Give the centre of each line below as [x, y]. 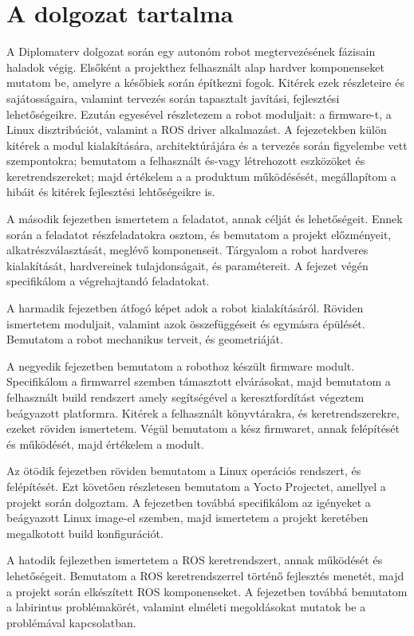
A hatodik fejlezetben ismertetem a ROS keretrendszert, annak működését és [195, 560]
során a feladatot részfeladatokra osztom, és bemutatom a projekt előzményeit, [199, 234]
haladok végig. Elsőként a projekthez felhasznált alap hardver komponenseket [195, 67]
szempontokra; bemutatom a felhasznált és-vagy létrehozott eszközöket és [186, 161]
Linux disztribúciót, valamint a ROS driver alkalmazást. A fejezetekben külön [197, 130]
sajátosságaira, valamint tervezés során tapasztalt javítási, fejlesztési [173, 98]
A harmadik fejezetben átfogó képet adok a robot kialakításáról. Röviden [185, 308]
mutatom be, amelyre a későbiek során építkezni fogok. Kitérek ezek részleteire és [205, 82]
